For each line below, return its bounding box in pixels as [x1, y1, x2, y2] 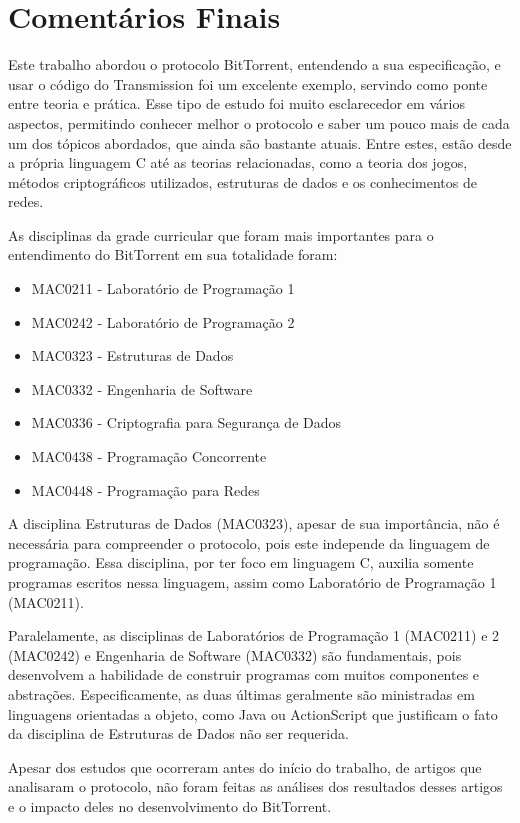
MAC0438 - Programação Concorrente [31, 446, 267, 467]
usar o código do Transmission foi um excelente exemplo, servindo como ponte [8, 73, 488, 94]
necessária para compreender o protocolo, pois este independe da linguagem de [8, 532, 490, 553]
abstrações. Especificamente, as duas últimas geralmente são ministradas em [8, 683, 475, 704]
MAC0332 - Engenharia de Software [31, 378, 253, 399]
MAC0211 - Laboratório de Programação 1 [31, 278, 295, 299]
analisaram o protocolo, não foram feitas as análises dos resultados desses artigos [8, 776, 503, 797]
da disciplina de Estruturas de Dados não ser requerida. [8, 723, 349, 744]
